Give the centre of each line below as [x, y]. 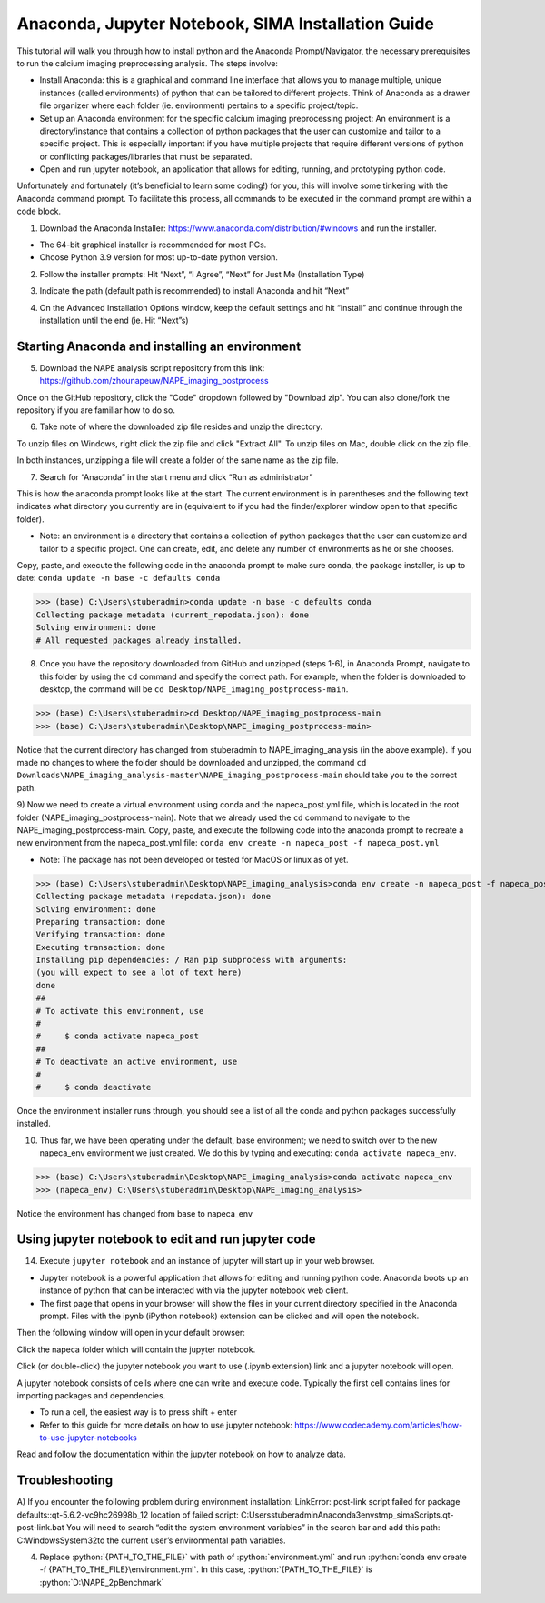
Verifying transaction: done [101, 935]
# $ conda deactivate [94, 1087]
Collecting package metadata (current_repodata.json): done [173, 615]
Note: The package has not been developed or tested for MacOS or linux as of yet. [194, 859]
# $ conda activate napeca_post [118, 1036]
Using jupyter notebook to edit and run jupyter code [167, 1240]
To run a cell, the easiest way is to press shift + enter [139, 1412]
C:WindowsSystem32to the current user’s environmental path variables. [151, 1540]
